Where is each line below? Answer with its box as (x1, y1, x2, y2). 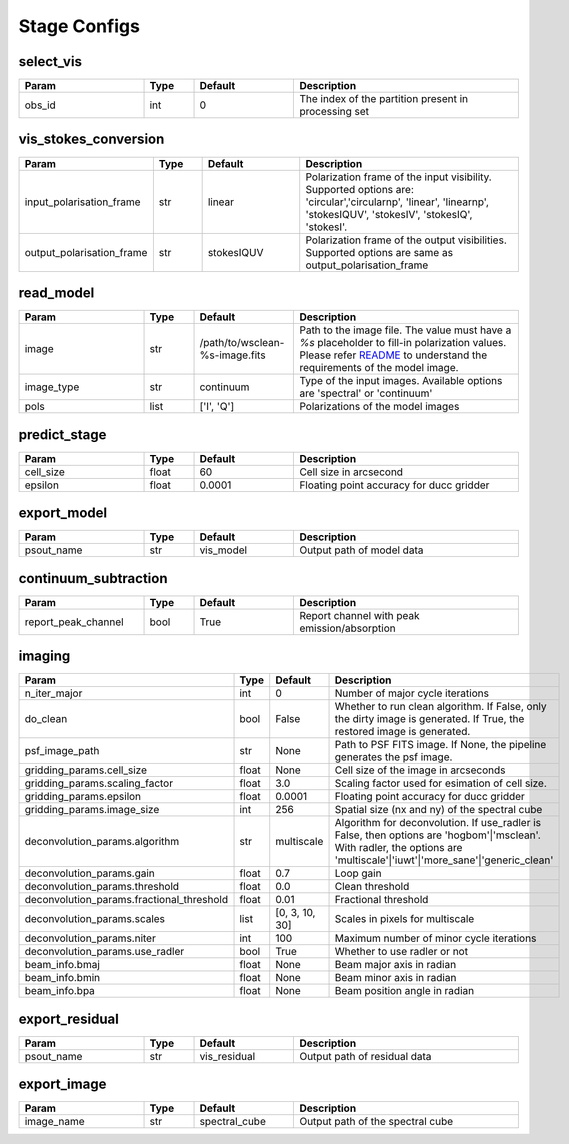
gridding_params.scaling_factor (24, 776, 174, 790)
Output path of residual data (299, 1049, 432, 1063)
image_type (24, 380, 80, 394)
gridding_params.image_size (24, 803, 160, 817)
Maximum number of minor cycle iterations (334, 931, 537, 945)
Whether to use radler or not (334, 945, 469, 959)
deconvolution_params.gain (24, 866, 155, 880)
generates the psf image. (334, 750, 453, 764)
